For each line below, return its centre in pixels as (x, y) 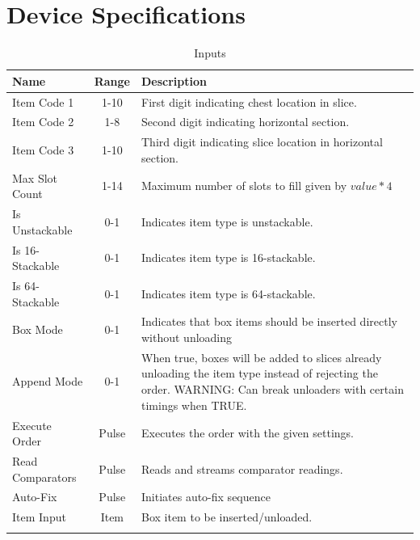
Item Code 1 (43, 101)
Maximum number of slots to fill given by (244, 186)
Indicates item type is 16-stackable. (228, 257)
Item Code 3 (43, 150)
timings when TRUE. (194, 405)
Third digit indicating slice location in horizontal (262, 142)
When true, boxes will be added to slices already (261, 357)
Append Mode (48, 381)
